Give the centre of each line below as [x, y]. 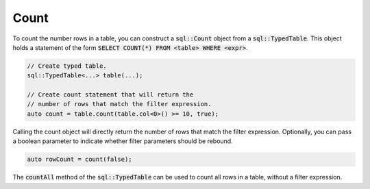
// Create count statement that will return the [110, 95]
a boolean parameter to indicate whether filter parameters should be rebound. [123, 141]
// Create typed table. [67, 66]
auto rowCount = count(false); [80, 160]
